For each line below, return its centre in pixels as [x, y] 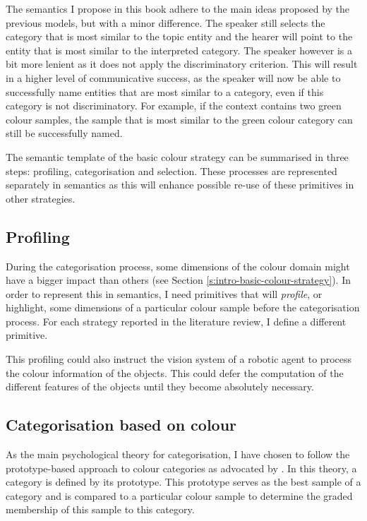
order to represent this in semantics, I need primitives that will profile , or [164, 293]
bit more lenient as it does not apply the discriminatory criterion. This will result [182, 64]
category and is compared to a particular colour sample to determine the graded [179, 495]
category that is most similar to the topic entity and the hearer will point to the [179, 36]
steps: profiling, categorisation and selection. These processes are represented [172, 170]
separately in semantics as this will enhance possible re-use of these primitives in [180, 185]
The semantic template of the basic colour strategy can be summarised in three [177, 156]
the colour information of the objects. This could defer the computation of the [175, 372]
